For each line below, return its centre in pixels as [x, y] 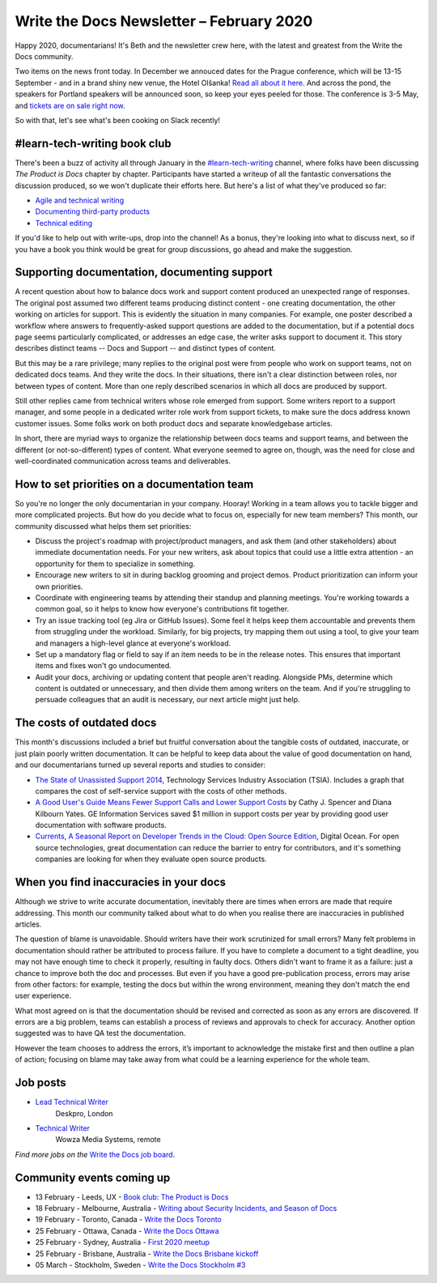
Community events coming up [93, 1177]
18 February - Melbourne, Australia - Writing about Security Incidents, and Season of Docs [186, 1208]
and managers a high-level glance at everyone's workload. [133, 643]
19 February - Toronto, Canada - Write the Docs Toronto [128, 1220]
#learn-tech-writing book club [93, 143]
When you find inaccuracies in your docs [121, 882]
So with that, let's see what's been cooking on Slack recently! [118, 120]
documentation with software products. [101, 825]
